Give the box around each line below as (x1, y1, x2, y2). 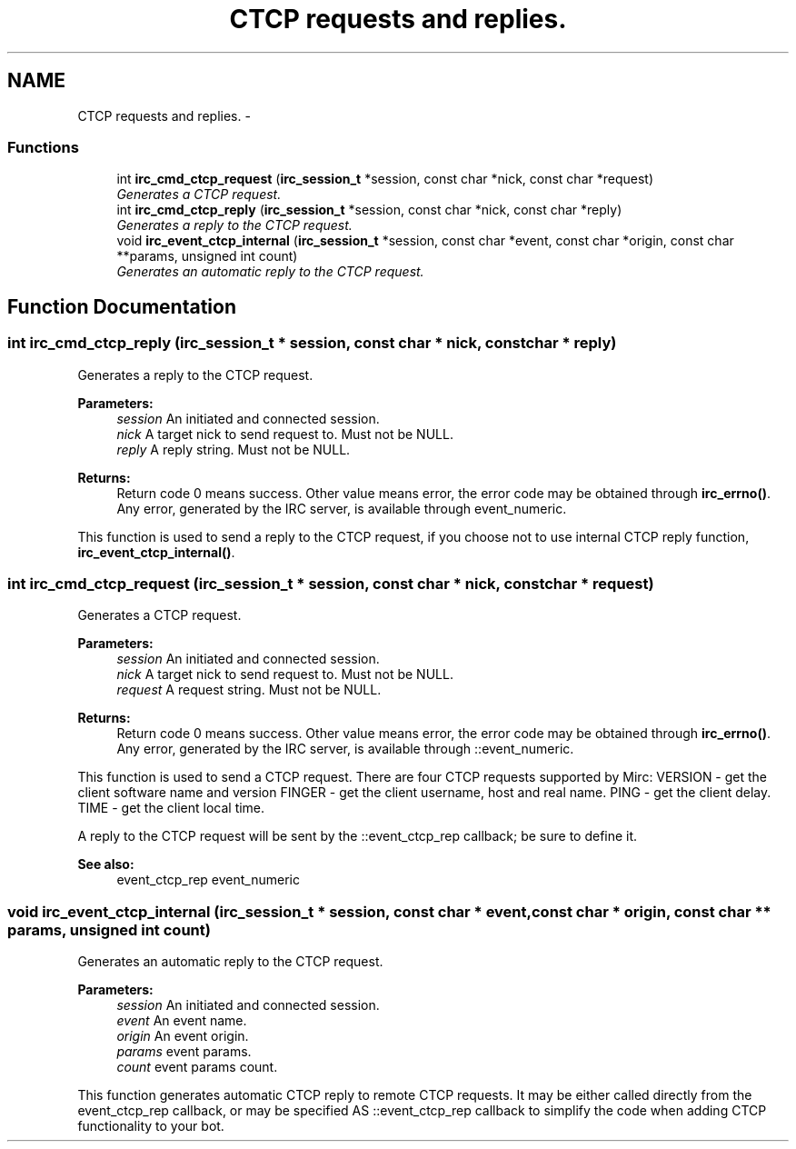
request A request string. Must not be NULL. (116, 682, 382, 698)
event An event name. (116, 1013, 247, 1029)
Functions (7, 137, 79, 156)
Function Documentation (7, 295, 236, 318)
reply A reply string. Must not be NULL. (116, 441, 351, 457)
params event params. (116, 1044, 252, 1060)
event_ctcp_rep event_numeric (116, 872, 300, 888)
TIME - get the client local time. (77, 800, 265, 816)
